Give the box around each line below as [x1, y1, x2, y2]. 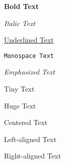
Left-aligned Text [4, 133, 57, 144]
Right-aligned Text [4, 150, 61, 161]
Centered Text [4, 117, 48, 127]
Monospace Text [4, 52, 54, 59]
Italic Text [4, 17, 36, 28]
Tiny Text [4, 83, 35, 94]
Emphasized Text [4, 66, 55, 77]
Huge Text [4, 100, 36, 110]
